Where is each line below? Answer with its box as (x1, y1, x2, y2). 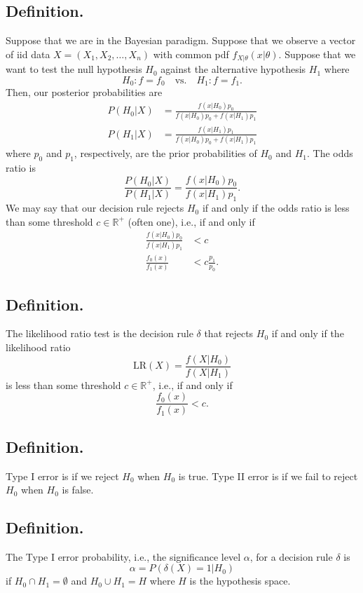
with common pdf (153, 46, 229, 61)
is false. (62, 482, 94, 497)
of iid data (6, 46, 50, 61)
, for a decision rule (249, 549, 333, 564)
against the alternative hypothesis (160, 62, 306, 76)
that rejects (204, 326, 254, 341)
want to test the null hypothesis (6, 62, 142, 76)
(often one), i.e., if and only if (128, 214, 255, 229)
